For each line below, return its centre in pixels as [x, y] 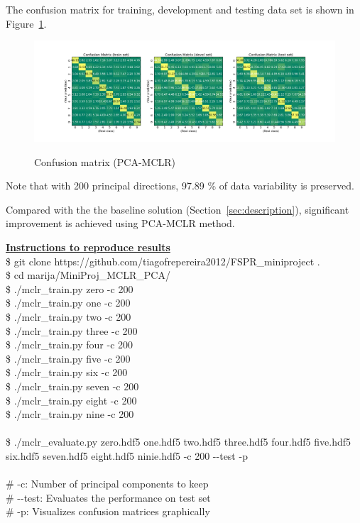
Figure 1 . [26, 23]
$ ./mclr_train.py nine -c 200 [70, 414]
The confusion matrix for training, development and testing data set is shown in [180, 9]
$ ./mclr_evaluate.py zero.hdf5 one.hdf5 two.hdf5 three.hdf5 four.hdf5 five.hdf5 [178, 442]
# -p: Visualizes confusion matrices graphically [108, 511]
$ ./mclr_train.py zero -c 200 [70, 288]
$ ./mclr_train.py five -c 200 [68, 358]
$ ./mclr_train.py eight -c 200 [71, 400]
